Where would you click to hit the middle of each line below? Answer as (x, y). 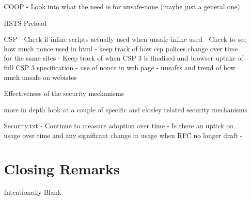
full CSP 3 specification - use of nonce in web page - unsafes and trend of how (120, 67)
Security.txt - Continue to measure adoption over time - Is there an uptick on (119, 126)
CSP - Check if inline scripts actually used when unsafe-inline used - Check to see (125, 39)
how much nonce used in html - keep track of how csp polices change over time (121, 48)
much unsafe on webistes (40, 77)
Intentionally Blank (33, 192)
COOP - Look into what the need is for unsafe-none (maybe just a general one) (122, 6)
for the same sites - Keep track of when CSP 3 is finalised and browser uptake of (124, 58)
